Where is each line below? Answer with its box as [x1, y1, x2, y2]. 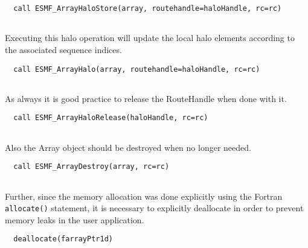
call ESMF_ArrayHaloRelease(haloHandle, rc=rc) [13, 113, 208, 122]
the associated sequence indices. [5, 43, 122, 56]
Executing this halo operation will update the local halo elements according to [5, 31, 295, 44]
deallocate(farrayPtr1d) [13, 235, 113, 244]
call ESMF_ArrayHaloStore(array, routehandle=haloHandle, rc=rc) [13, 4, 282, 13]
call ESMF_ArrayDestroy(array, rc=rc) [13, 162, 170, 171]
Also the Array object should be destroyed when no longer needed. [5, 141, 251, 153]
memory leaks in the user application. [5, 213, 144, 226]
